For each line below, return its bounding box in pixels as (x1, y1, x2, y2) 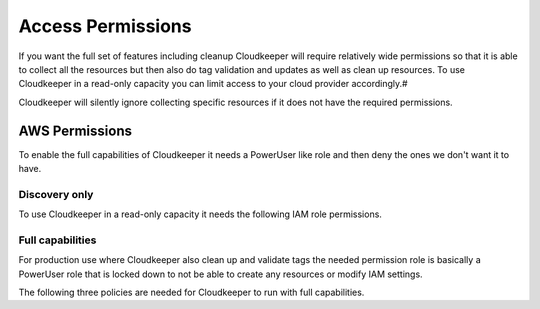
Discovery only (18, 187, 94, 201)
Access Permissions (18, 15, 192, 37)
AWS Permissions (18, 122, 132, 139)
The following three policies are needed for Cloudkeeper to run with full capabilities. (18, 286, 365, 299)
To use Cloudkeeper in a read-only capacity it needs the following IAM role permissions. (18, 208, 382, 220)
